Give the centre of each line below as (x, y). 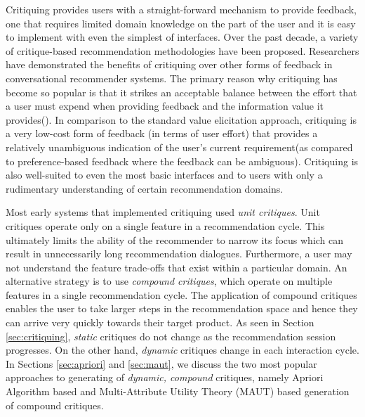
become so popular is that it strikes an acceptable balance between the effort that (181, 92)
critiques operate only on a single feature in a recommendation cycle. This (165, 225)
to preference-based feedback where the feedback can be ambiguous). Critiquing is (182, 161)
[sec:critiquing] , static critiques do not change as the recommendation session (171, 336)
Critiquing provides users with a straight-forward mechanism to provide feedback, (181, 9)
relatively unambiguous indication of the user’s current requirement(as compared (179, 147)
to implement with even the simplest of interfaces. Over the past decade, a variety (182, 37)
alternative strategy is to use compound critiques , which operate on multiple (169, 281)
